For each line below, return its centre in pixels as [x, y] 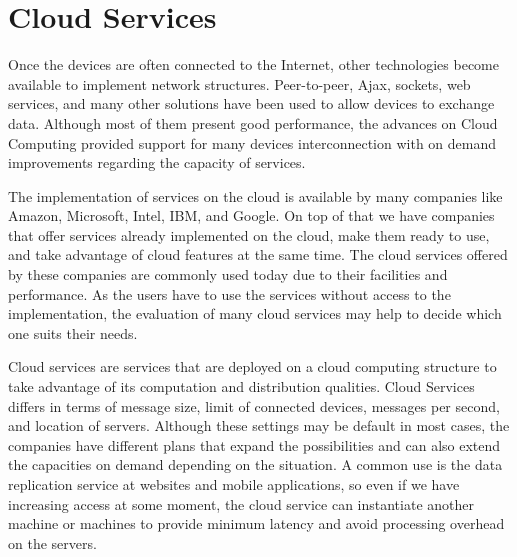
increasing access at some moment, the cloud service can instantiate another [241, 503]
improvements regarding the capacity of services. [157, 162]
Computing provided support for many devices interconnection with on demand [252, 142]
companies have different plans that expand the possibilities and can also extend [254, 444]
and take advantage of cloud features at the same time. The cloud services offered [258, 254]
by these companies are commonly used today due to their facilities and [228, 274]
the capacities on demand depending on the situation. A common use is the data [255, 464]
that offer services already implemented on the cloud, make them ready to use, [249, 234]
